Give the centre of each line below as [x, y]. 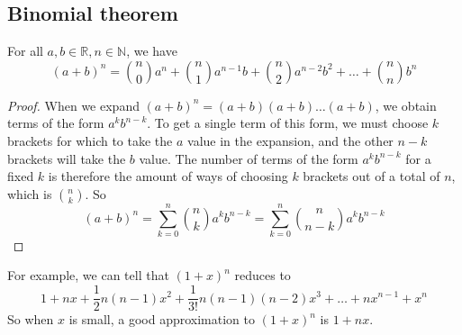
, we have [152, 51]
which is [30, 193]
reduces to [263, 275]
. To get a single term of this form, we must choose [288, 123]
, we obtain [406, 105]
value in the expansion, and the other [290, 140]
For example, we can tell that [88, 275]
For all [25, 51]
